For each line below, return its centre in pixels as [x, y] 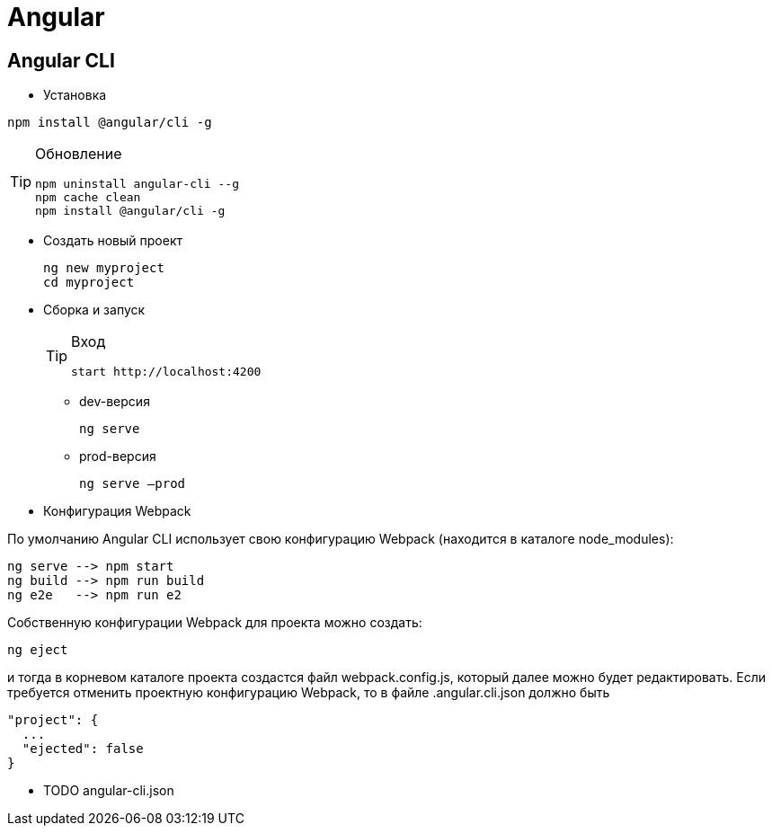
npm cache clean [88, 198]
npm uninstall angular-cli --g [137, 184]
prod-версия [118, 456]
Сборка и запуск [94, 310]
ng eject [38, 650]
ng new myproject [104, 268]
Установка [75, 95]
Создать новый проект [113, 241]
